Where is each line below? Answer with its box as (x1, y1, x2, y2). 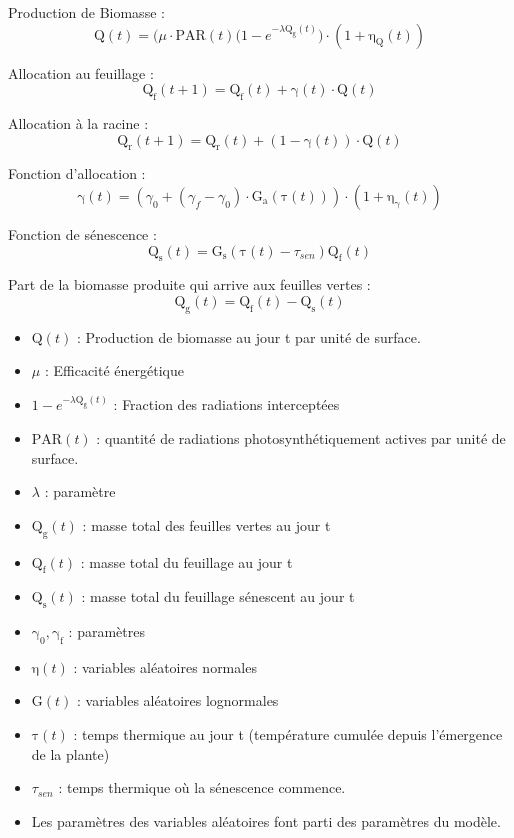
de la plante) (31, 743, 110, 764)
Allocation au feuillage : (8, 62, 154, 83)
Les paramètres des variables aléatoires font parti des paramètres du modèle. (31, 810, 501, 831)
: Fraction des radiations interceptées (113, 394, 340, 415)
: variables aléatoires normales (73, 656, 257, 677)
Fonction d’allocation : (8, 163, 146, 184)
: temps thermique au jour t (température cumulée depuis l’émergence (73, 724, 503, 745)
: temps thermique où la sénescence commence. (58, 777, 346, 798)
